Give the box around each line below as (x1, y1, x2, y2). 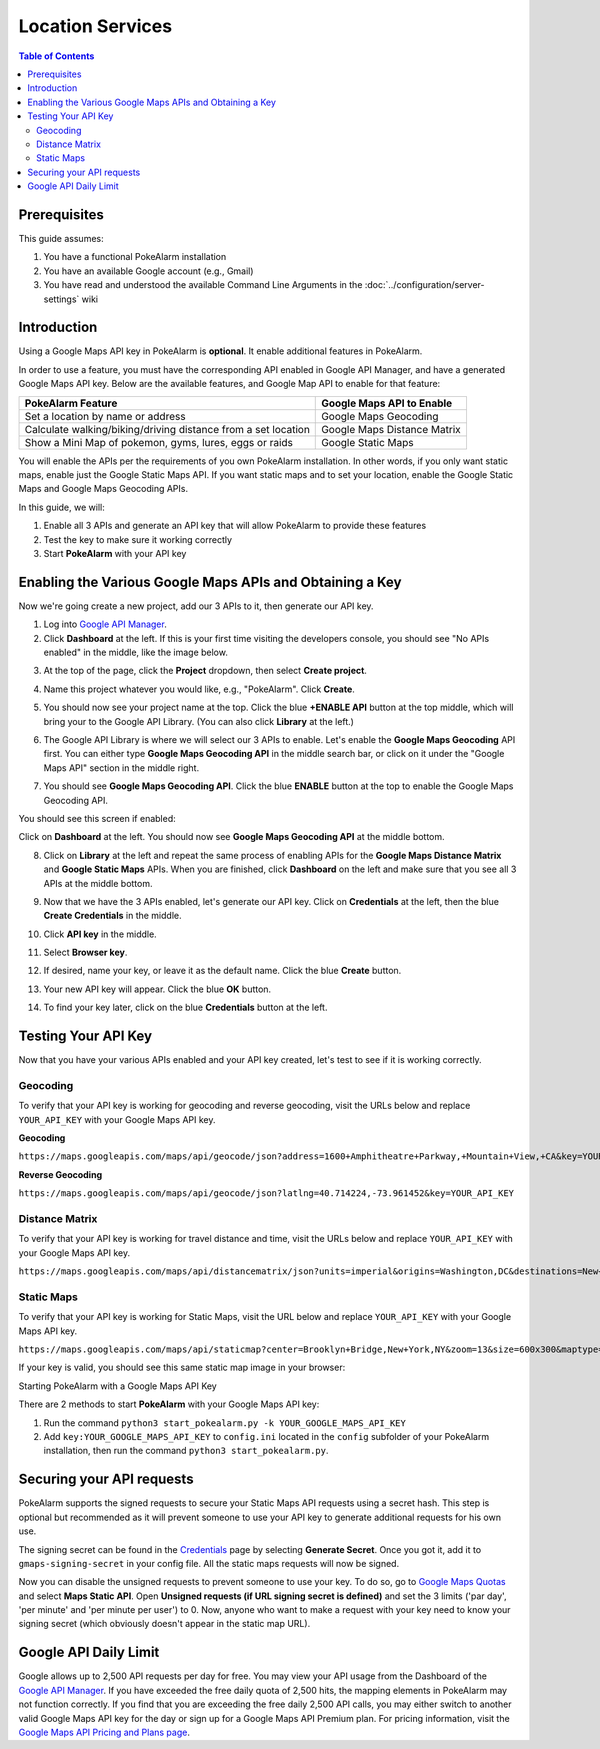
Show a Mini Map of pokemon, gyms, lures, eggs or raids (24, 435, 294, 449)
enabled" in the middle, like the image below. (43, 646, 229, 659)
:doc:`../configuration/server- (364, 279, 485, 291)
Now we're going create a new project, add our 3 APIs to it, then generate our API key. (18, 600, 374, 612)
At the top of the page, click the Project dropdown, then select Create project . (43, 665, 367, 677)
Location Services (18, 15, 173, 37)
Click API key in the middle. (43, 928, 157, 940)
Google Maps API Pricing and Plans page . (18, 1726, 190, 1738)
